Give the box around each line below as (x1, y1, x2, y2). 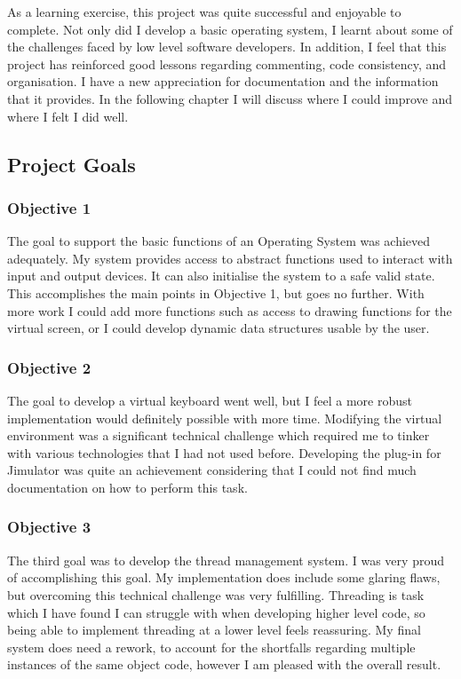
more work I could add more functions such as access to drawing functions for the (7, 301, 452, 320)
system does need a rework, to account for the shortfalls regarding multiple (7, 637, 416, 656)
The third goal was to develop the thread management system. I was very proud (7, 550, 444, 569)
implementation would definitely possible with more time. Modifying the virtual (7, 408, 442, 427)
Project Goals (7, 150, 136, 178)
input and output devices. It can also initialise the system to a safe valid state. (7, 266, 435, 285)
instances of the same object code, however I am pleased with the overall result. (7, 655, 441, 674)
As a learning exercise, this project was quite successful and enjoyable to (7, 3, 401, 20)
